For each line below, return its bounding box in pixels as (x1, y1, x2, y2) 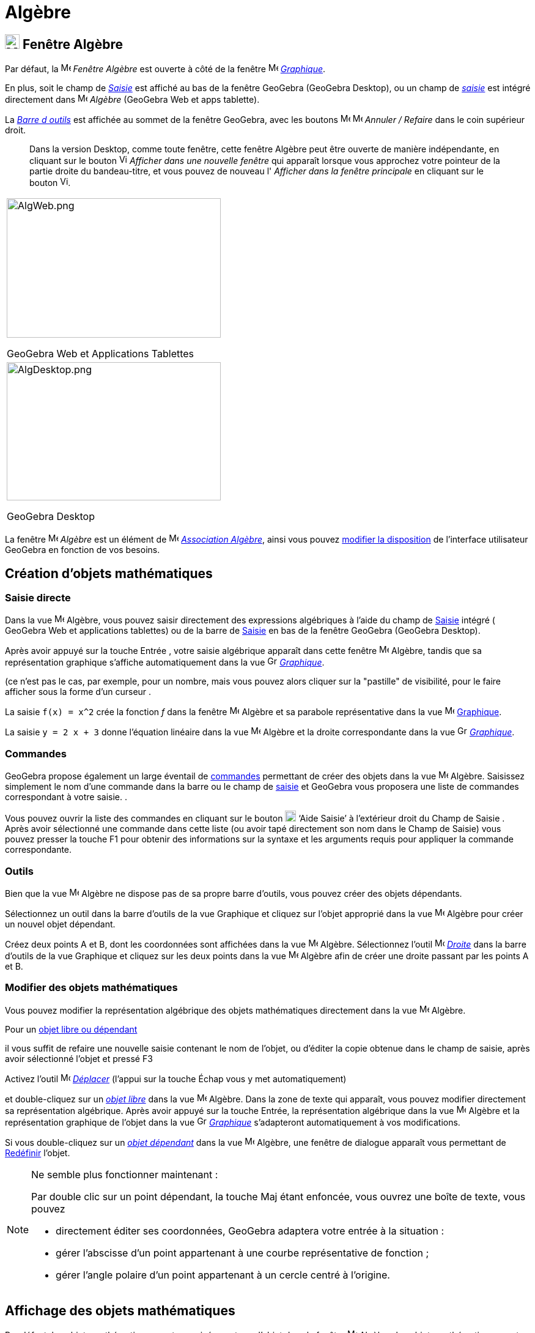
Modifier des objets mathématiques (5, 981, 178, 994)
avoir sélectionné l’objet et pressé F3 (5, 1053, 153, 1064)
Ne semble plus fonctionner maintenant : (31, 1168, 218, 1181)
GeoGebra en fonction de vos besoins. (5, 544, 160, 555)
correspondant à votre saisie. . (5, 792, 128, 803)
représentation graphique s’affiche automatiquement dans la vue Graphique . (5, 657, 325, 668)
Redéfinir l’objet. (5, 1147, 70, 1158)
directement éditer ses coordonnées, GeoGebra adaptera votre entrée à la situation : (56, 1224, 445, 1237)
